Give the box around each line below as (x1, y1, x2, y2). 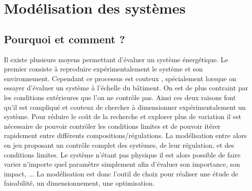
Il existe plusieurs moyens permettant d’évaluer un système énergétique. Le (4, 54, 228, 64)
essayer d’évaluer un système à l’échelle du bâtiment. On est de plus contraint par (4, 83, 249, 93)
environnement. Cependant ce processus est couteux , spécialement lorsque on (4, 73, 236, 83)
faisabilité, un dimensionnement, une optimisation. (4, 178, 155, 188)
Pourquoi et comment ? (4, 31, 125, 46)
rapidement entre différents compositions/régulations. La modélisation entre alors (4, 130, 247, 140)
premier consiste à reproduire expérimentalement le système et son (4, 64, 203, 74)
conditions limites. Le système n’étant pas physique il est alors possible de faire (4, 149, 241, 159)
